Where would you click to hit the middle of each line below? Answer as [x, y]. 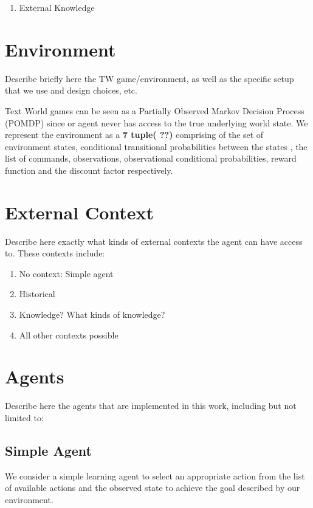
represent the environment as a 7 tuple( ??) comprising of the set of [134, 135]
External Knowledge [57, 7]
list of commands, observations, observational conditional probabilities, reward [151, 158]
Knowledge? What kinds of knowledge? [92, 314]
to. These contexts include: [55, 253]
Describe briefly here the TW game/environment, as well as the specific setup [150, 78]
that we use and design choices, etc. [71, 90]
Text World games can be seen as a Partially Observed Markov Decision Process [155, 110]
